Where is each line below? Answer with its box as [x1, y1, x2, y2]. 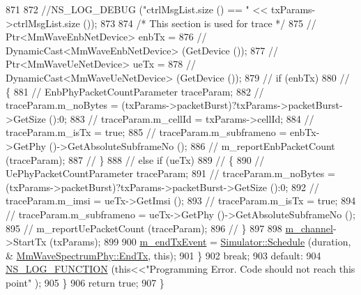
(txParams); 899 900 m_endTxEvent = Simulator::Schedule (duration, [49, 234, 351, 249]
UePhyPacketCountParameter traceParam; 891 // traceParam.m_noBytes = [6, 166, 335, 181]
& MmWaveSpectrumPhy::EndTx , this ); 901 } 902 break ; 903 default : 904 [6, 248, 321, 262]
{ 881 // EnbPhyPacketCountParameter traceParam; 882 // [6, 84, 264, 98]
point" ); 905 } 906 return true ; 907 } [6, 275, 164, 289]
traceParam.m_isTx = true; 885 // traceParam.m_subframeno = [6, 125, 287, 139]
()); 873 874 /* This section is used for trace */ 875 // [83, 15, 316, 30]
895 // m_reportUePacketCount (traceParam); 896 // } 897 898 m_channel [6, 220, 333, 235]
